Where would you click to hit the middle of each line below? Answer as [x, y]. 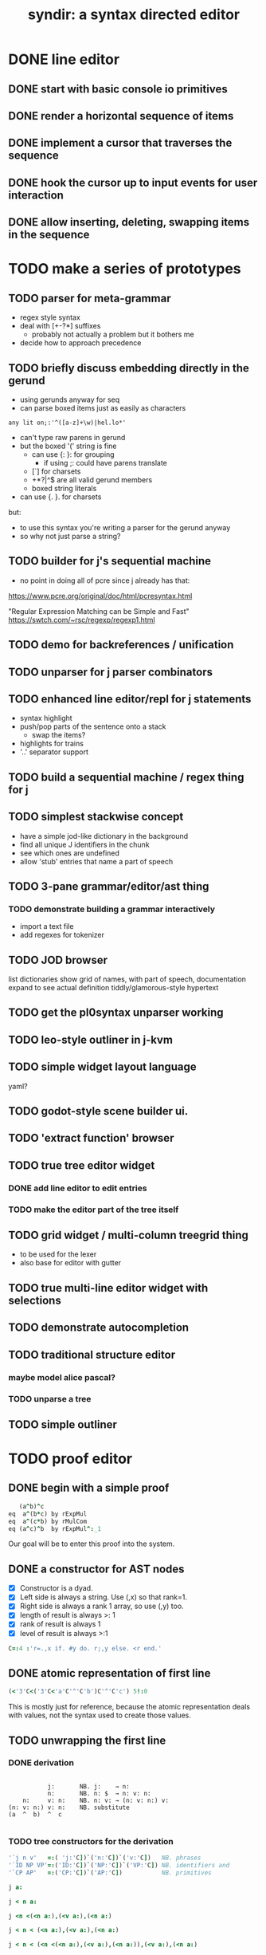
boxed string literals [64, 488]
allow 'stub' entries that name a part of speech [96, 861]
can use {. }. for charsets [61, 497]
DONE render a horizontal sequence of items [121, 116]
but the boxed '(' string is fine [68, 446]
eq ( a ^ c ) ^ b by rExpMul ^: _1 [55, 1528]
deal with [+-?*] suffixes [60, 326]
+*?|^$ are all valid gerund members [92, 479]
